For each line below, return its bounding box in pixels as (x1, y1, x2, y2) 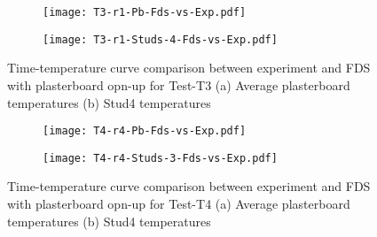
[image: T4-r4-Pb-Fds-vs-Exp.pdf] (43, 125, 247, 138)
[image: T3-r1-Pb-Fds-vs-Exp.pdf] (43, 6, 247, 19)
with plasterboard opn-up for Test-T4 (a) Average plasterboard (7, 195, 350, 212)
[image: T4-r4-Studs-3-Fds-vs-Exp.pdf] (43, 151, 278, 164)
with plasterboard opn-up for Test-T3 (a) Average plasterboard (7, 75, 350, 94)
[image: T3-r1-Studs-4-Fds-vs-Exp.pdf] (43, 33, 278, 46)
